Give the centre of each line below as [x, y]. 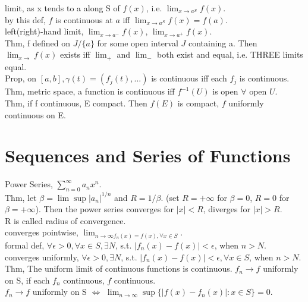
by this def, [25, 19]
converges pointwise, [42, 232]
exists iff [75, 54]
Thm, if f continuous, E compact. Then [76, 103]
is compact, [198, 103]
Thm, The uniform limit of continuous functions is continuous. [119, 268]
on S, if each [27, 280]
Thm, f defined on [38, 43]
